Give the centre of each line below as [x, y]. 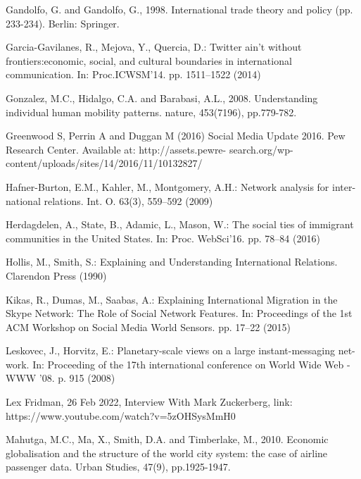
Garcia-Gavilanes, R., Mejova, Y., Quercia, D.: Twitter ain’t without [154, 47]
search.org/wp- [261, 149]
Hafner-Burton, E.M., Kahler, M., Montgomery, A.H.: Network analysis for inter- [181, 186]
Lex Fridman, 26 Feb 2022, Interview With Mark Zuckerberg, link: [149, 402]
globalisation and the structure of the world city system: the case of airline [167, 453]
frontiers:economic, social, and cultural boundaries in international [149, 60]
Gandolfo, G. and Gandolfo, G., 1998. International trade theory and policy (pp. [179, 9]
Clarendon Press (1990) [56, 275]
